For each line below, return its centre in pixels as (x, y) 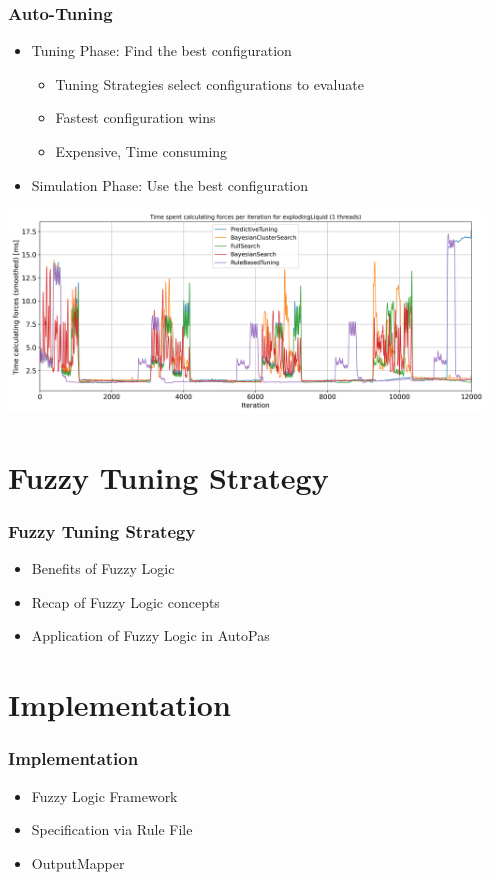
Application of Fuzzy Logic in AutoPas (150, 635)
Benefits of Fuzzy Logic (103, 568)
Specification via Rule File (112, 829)
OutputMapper (78, 862)
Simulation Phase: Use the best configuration (170, 184)
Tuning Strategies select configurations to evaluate (209, 83)
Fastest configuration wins (135, 117)
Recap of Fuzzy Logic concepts (125, 601)
